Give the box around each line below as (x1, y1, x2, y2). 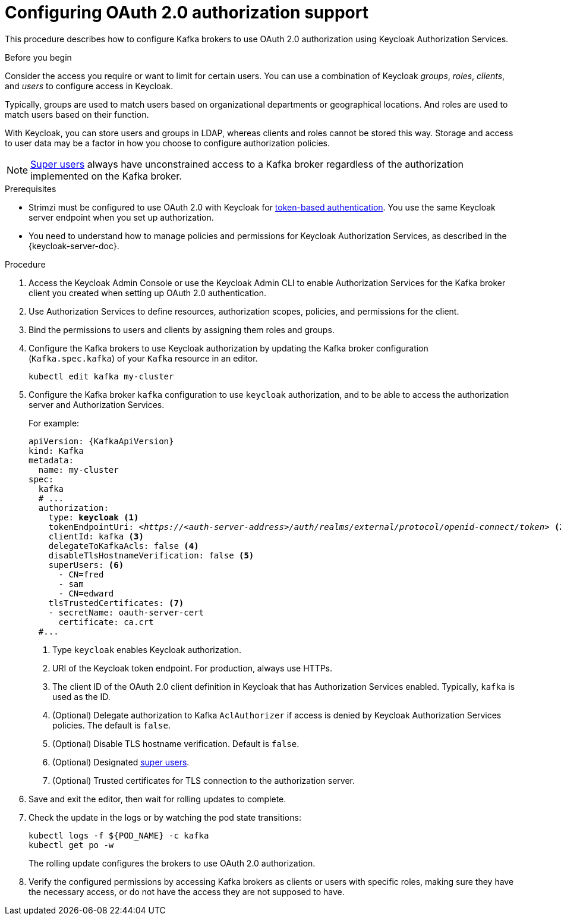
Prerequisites (5, 183, 56, 194)
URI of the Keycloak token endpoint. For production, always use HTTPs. (52, 662, 333, 673)
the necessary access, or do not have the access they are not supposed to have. (29, 886, 345, 897)
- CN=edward (58, 588, 114, 598)
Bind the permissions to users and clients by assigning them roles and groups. (29, 324, 335, 335)
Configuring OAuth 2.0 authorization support (5, 2, 368, 23)
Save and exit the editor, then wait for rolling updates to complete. (29, 793, 286, 804)
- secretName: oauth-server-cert (48, 607, 204, 617)
